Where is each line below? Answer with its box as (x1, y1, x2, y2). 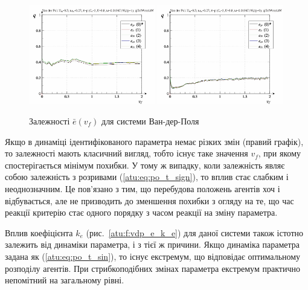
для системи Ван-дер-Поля (101, 114, 199, 127)
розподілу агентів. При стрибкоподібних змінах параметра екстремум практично (5, 262, 300, 274)
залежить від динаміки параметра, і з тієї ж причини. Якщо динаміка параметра (5, 238, 300, 251)
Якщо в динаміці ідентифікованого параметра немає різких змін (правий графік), (5, 135, 304, 147)
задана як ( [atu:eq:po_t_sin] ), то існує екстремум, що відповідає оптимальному (5, 250, 301, 262)
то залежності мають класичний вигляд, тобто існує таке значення (5, 147, 248, 159)
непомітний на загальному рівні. (5, 274, 124, 286)
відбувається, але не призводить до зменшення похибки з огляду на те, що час (5, 194, 294, 207)
